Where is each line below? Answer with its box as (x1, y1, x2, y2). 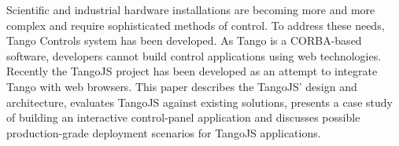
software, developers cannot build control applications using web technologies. (6, 47, 382, 64)
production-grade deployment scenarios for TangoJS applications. (6, 124, 321, 141)
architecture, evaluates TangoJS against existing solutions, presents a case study (6, 93, 393, 110)
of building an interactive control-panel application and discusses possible (6, 109, 360, 126)
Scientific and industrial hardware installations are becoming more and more (6, 2, 375, 17)
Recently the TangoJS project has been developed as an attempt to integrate (6, 63, 378, 79)
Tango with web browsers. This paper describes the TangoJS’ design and (6, 78, 357, 94)
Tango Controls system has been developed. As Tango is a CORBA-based (6, 32, 362, 49)
